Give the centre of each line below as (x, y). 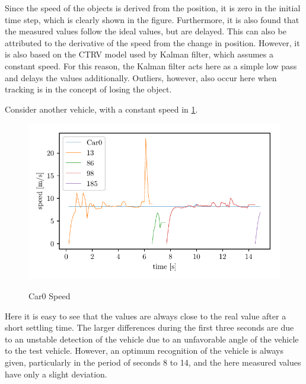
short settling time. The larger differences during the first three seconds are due (149, 327)
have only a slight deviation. (56, 374)
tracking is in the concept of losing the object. (88, 89)
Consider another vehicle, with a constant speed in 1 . (101, 109)
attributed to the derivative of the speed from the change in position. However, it (152, 42)
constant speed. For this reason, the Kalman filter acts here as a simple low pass (151, 65)
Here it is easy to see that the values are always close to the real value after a (146, 316)
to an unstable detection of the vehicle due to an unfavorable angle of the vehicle (152, 339)
